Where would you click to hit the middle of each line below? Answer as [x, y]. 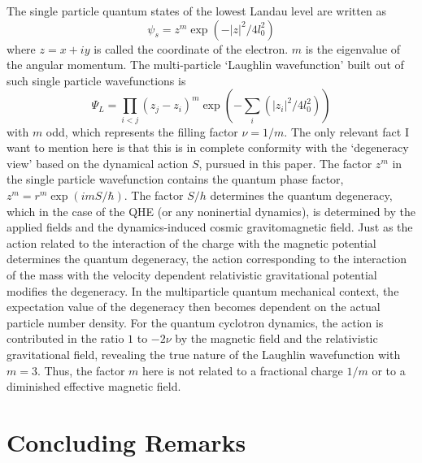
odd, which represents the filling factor [142, 131]
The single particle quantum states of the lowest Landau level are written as [196, 11]
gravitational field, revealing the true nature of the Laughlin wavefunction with [204, 355]
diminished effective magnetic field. [94, 386]
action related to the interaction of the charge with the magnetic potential [191, 242]
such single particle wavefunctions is [96, 80]
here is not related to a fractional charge [243, 370]
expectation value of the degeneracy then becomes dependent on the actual [194, 307]
